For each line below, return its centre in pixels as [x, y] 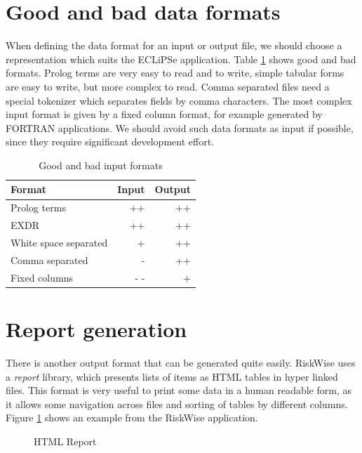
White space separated [59, 242]
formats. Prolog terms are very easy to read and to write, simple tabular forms [175, 73]
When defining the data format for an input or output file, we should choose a [174, 45]
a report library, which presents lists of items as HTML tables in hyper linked [172, 376]
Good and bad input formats [101, 165]
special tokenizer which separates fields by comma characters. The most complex [179, 100]
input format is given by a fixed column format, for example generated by [164, 114]
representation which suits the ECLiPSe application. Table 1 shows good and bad [181, 59]
